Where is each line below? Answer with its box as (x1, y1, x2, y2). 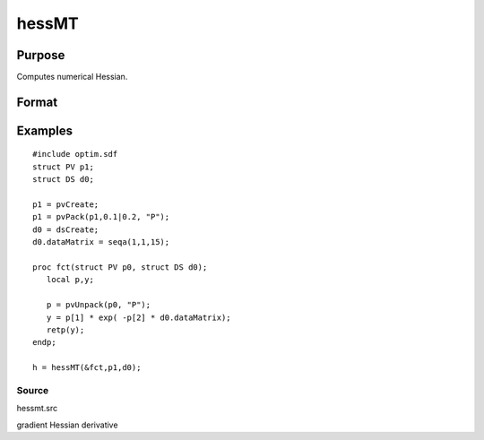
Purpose (16, 47, 65, 63)
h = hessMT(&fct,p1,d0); (32, 363, 142, 373)
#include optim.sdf (32, 149, 118, 160)
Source (16, 384, 49, 396)
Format (16, 94, 58, 109)
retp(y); (46, 324, 85, 335)
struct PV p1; (32, 161, 94, 172)
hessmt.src (16, 403, 58, 414)
